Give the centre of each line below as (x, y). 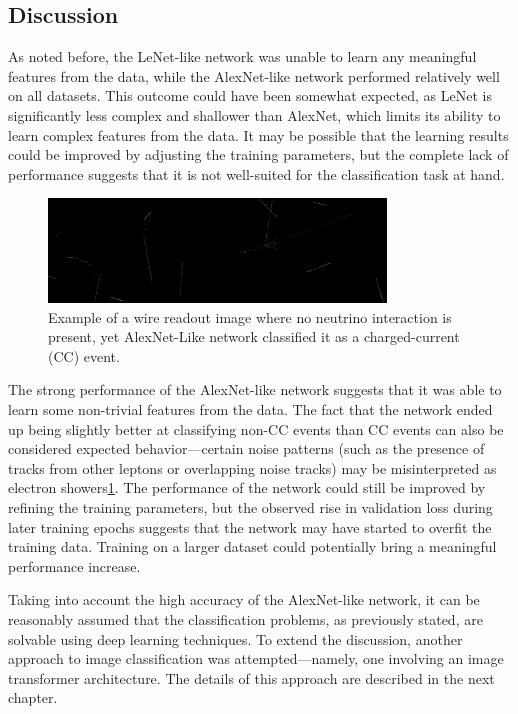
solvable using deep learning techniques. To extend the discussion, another (235, 638)
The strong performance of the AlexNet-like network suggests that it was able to (255, 389)
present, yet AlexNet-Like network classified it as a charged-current (254, 336)
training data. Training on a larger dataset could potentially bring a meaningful (252, 546)
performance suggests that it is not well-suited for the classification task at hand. (256, 173)
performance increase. (74, 565)
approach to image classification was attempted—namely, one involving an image (256, 658)
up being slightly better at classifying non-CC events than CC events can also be (256, 428)
